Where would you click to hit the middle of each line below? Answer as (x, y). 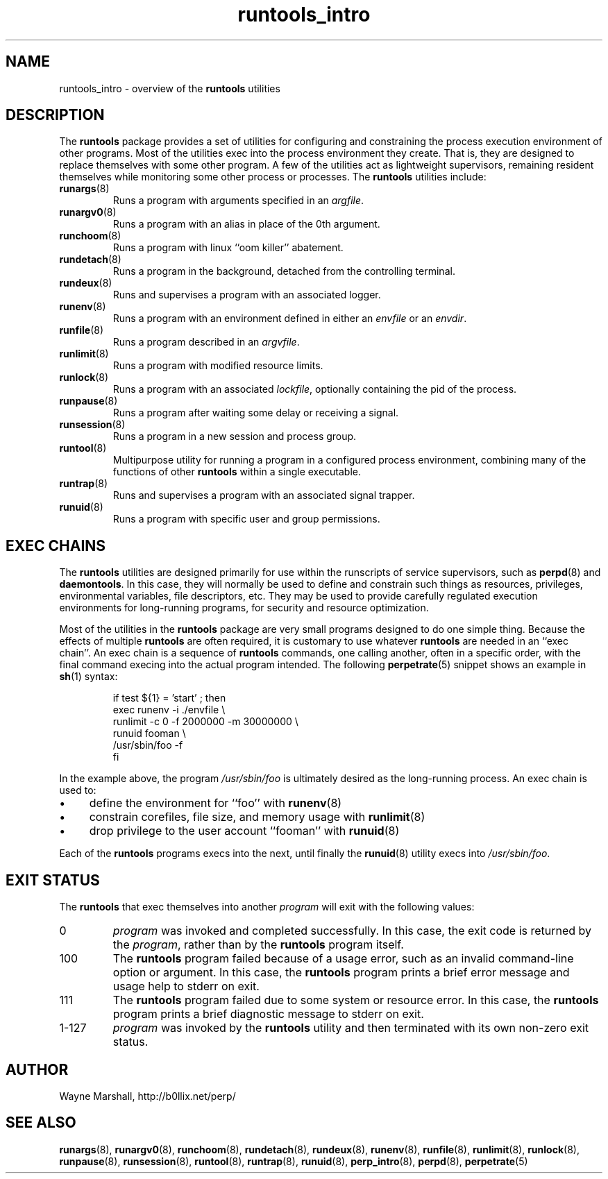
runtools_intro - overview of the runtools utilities (170, 88)
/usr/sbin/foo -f (148, 745)
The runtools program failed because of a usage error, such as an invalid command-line (343, 959)
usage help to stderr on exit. (186, 986)
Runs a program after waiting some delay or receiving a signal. (256, 413)
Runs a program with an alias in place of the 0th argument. (246, 224)
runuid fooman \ (149, 733)
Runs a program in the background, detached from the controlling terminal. (284, 271)
